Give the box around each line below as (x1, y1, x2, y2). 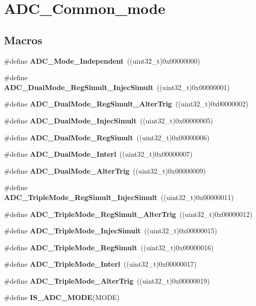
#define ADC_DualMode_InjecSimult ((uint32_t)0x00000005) (4, 115, 213, 125)
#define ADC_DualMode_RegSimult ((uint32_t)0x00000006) (4, 132, 210, 142)
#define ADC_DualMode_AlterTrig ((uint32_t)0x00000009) (4, 165, 206, 176)
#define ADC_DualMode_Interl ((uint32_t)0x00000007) (4, 149, 193, 159)
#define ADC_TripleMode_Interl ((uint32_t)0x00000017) (4, 259, 197, 269)
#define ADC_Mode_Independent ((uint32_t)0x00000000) (4, 55, 200, 66)
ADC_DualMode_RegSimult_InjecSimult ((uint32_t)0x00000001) (4, 82, 230, 92)
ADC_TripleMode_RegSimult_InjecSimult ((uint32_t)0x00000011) (4, 192, 234, 202)
